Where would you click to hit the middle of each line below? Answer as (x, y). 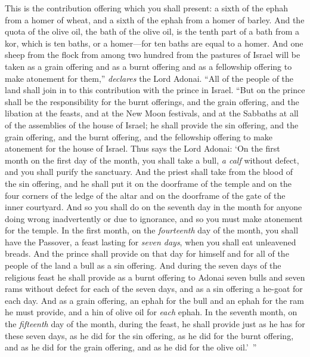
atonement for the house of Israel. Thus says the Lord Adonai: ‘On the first (142, 148)
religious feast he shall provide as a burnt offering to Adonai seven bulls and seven (155, 277)
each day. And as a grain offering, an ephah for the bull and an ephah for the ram (154, 300)
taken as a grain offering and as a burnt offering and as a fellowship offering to (148, 66)
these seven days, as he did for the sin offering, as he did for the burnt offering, (149, 335)
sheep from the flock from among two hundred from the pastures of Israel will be (153, 55)
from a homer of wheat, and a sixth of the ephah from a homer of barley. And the (155, 19)
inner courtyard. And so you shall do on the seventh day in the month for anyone (154, 207)
